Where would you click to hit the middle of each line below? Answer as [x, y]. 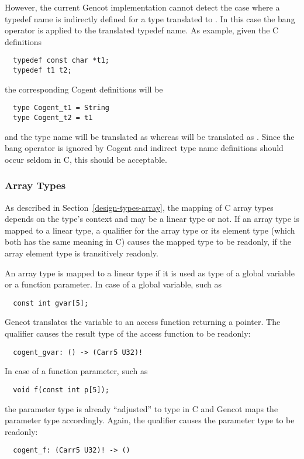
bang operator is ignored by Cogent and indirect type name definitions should [144, 148]
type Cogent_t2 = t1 [53, 117]
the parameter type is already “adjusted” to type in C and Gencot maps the [141, 408]
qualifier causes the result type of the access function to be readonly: [128, 333]
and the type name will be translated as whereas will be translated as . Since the [150, 136]
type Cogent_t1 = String [61, 108]
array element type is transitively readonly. [82, 253]
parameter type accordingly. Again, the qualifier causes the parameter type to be [150, 420]
